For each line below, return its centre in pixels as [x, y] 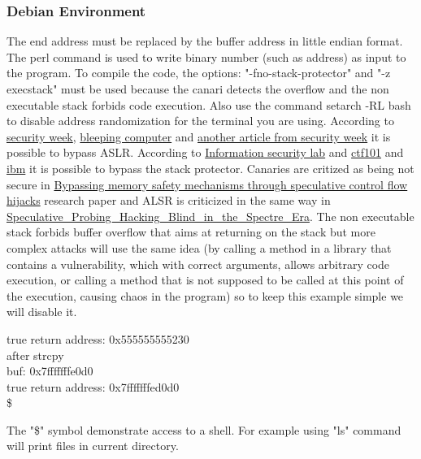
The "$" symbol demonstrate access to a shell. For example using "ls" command [204, 429]
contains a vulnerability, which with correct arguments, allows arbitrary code [198, 264]
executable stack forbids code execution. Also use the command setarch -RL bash [209, 104]
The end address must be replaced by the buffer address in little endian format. [205, 41]
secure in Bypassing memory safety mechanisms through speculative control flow [207, 184]
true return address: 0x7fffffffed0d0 [93, 386]
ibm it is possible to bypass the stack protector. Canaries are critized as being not [210, 168]
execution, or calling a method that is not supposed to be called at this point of [205, 280]
